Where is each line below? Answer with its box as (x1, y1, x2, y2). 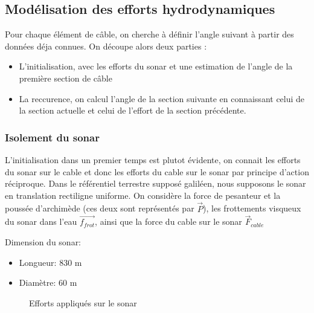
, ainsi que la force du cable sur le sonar (95, 215, 242, 228)
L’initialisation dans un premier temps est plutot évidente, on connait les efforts (5, 153, 301, 166)
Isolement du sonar (5, 129, 100, 144)
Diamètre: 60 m (19, 276, 77, 289)
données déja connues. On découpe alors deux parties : (5, 39, 207, 52)
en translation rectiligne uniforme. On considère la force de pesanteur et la (5, 189, 281, 201)
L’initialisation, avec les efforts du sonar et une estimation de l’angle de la (19, 60, 293, 73)
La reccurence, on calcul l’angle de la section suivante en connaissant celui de (19, 92, 305, 105)
